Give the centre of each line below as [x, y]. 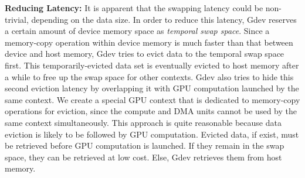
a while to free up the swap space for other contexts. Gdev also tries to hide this [149, 76]
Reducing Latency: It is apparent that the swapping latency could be [134, 8]
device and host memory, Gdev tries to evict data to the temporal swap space [145, 54]
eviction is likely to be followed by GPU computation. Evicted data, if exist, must [152, 134]
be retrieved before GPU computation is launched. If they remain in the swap [145, 146]
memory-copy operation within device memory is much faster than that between [149, 42]
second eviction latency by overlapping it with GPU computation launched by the [152, 88]
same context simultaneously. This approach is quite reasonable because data [143, 122]
